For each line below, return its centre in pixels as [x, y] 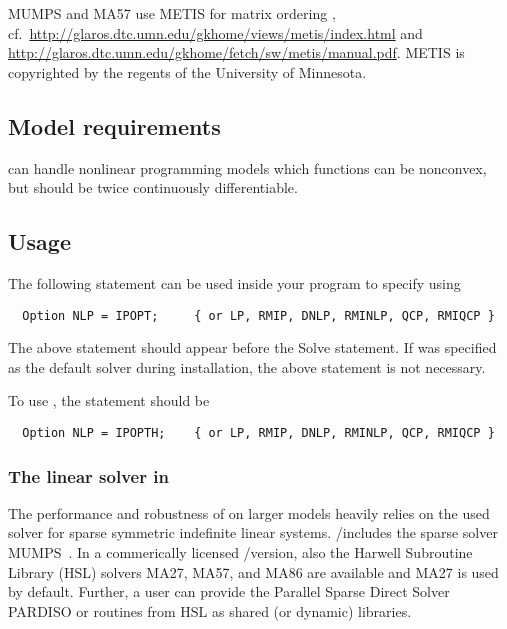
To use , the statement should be [109, 400]
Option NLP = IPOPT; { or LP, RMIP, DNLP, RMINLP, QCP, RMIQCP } [258, 315]
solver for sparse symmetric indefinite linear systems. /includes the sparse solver [253, 532]
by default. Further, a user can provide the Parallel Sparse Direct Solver [229, 591]
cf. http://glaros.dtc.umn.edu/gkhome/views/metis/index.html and [215, 32]
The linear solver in [88, 475]
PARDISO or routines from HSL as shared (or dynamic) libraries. [210, 610]
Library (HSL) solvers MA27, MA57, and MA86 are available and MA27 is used [253, 571]
